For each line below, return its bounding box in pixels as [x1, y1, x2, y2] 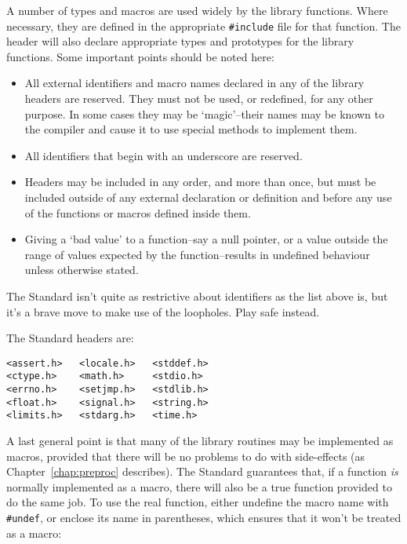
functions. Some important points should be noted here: [6, 48, 274, 64]
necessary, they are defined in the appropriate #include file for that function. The [6, 17, 401, 34]
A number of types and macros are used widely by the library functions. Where [6, 2, 388, 18]
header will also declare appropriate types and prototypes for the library [6, 33, 354, 49]
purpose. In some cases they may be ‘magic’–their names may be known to [24, 105, 384, 122]
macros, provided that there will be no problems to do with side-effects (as [6, 447, 365, 464]
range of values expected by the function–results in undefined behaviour [24, 246, 370, 262]
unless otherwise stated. [24, 261, 139, 278]
